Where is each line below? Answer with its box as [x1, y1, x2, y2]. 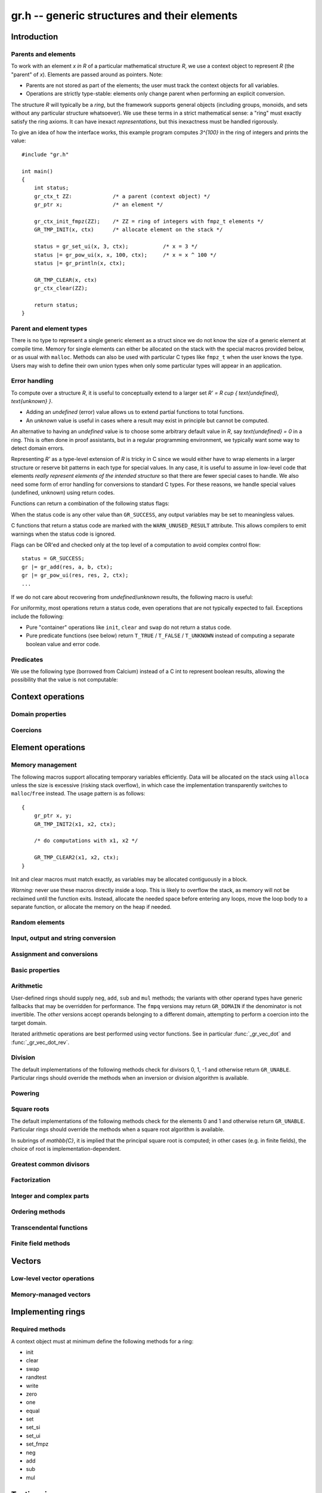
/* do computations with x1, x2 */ [33, 837, 138, 844]
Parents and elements [11, 50, 76, 58]
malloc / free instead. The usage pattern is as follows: [11, 790, 145, 797]
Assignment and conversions [11, 950, 98, 959]
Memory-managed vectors [11, 1290, 91, 1298]
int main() [21, 168, 54, 174]
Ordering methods [11, 1208, 66, 1216]
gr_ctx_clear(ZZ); [33, 285, 88, 292]
